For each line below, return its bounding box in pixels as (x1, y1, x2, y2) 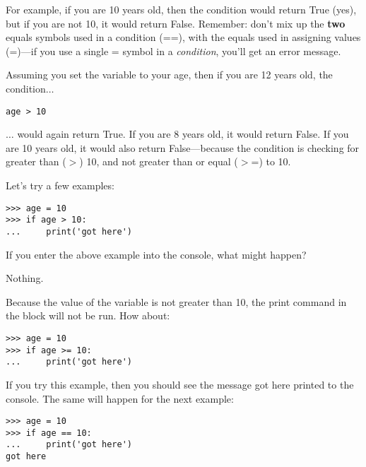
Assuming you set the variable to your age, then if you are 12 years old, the (6, 67, 333, 82)
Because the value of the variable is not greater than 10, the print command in (6, 294, 347, 309)
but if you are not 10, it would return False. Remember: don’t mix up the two (6, 16, 346, 30)
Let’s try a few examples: (6, 178, 114, 192)
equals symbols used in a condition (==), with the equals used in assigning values (6, 30, 361, 45)
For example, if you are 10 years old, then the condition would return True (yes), (6, 2, 357, 16)
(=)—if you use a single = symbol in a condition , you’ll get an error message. (6, 43, 341, 58)
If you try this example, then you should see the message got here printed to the (6, 377, 354, 391)
